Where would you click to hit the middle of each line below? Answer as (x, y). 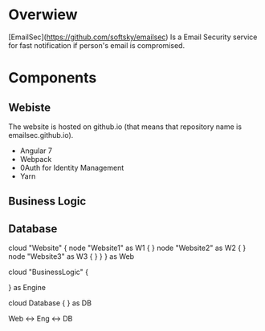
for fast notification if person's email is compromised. (97, 45)
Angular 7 (36, 151)
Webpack (36, 159)
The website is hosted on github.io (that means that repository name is (125, 127)
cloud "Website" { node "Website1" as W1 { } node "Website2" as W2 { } (127, 248)
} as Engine (27, 288)
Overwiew (43, 15)
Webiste (29, 107)
